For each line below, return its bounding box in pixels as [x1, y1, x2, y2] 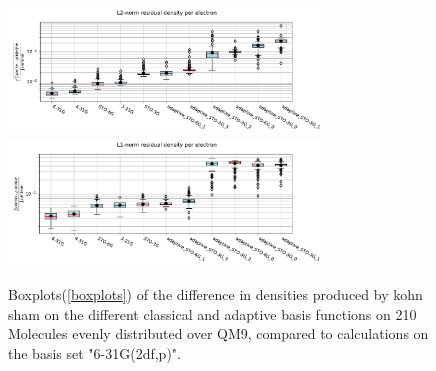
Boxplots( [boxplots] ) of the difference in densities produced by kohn [8, 284, 423, 305]
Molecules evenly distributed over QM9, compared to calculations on [8, 323, 429, 344]
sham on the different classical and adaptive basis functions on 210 [8, 303, 417, 324]
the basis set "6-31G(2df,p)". [8, 342, 181, 363]
